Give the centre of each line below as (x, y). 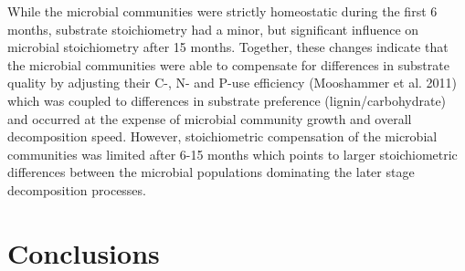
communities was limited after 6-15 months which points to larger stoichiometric (232, 154)
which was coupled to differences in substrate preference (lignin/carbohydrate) (227, 100)
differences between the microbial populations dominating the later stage (211, 172)
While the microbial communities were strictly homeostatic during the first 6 (222, 11)
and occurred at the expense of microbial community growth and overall (210, 118)
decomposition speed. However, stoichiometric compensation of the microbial (222, 136)
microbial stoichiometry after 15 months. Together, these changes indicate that (228, 47)
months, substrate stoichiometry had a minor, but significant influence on (213, 29)
